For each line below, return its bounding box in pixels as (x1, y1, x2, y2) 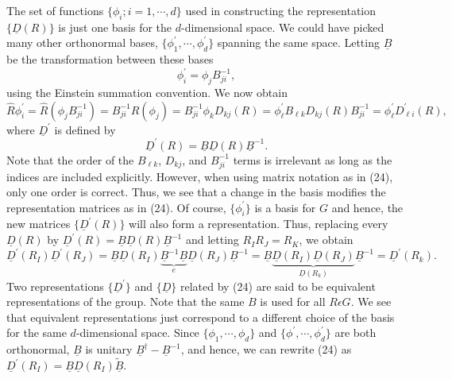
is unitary (85, 341, 133, 358)
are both (334, 324, 377, 341)
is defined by (54, 121, 116, 137)
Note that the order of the (6, 151, 134, 168)
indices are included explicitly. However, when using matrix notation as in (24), (6, 168, 393, 184)
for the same (6, 324, 67, 341)
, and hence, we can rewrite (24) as (180, 341, 352, 358)
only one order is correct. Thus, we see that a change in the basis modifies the (6, 184, 386, 200)
